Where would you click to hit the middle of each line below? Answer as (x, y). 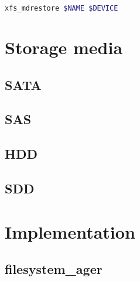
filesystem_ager (54, 269)
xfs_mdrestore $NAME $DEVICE (62, 8)
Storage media (64, 47)
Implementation (70, 231)
